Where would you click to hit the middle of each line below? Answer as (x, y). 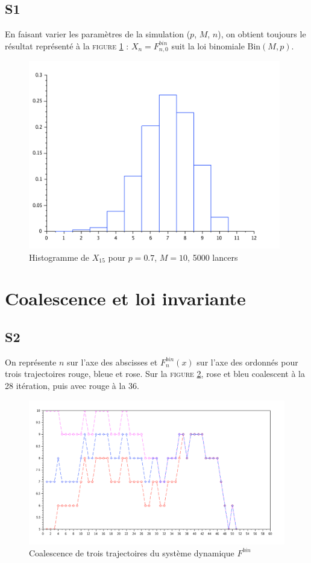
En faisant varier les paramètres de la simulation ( (98, 34)
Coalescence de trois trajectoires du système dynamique (132, 552)
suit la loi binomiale (208, 45)
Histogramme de (59, 257)
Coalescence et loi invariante (125, 298)
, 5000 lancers (213, 257)
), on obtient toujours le (262, 34)
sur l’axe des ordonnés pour (247, 362)
